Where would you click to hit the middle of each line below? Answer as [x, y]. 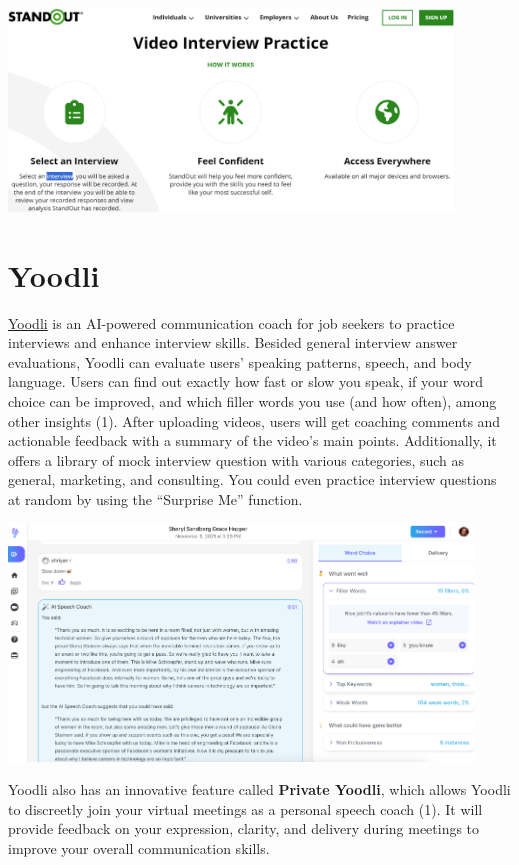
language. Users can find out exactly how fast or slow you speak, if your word [245, 381]
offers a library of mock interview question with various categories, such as [236, 459]
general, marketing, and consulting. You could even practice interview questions [252, 479]
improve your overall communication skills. [139, 847]
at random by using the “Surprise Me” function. [155, 498]
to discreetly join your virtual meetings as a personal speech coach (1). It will [245, 808]
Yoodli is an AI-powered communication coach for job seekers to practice [231, 322]
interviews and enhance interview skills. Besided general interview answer [233, 342]
